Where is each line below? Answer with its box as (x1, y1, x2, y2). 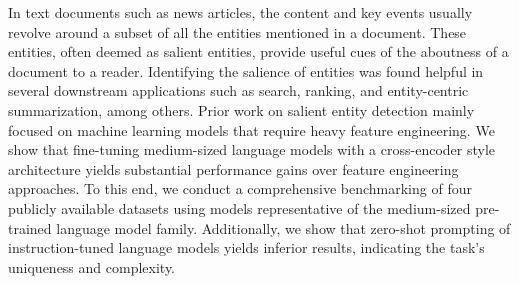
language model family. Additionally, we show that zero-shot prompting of (56, 217, 511, 238)
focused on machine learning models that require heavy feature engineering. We (8, 119, 495, 140)
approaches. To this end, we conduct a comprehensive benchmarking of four (8, 178, 472, 199)
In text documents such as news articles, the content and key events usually (8, 2, 473, 22)
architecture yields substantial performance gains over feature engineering (8, 158, 459, 179)
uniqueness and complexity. (8, 256, 176, 277)
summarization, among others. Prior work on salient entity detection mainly (8, 99, 475, 120)
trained (8, 217, 52, 238)
